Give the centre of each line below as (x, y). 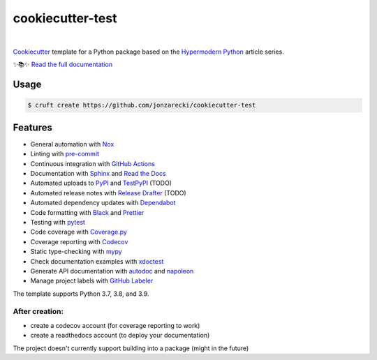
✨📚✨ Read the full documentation (63, 65)
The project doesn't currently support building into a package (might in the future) (131, 348)
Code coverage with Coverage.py (79, 232)
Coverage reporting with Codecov (79, 241)
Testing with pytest (58, 222)
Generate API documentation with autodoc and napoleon (112, 271)
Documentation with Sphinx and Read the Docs (98, 173)
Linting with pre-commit (65, 154)
